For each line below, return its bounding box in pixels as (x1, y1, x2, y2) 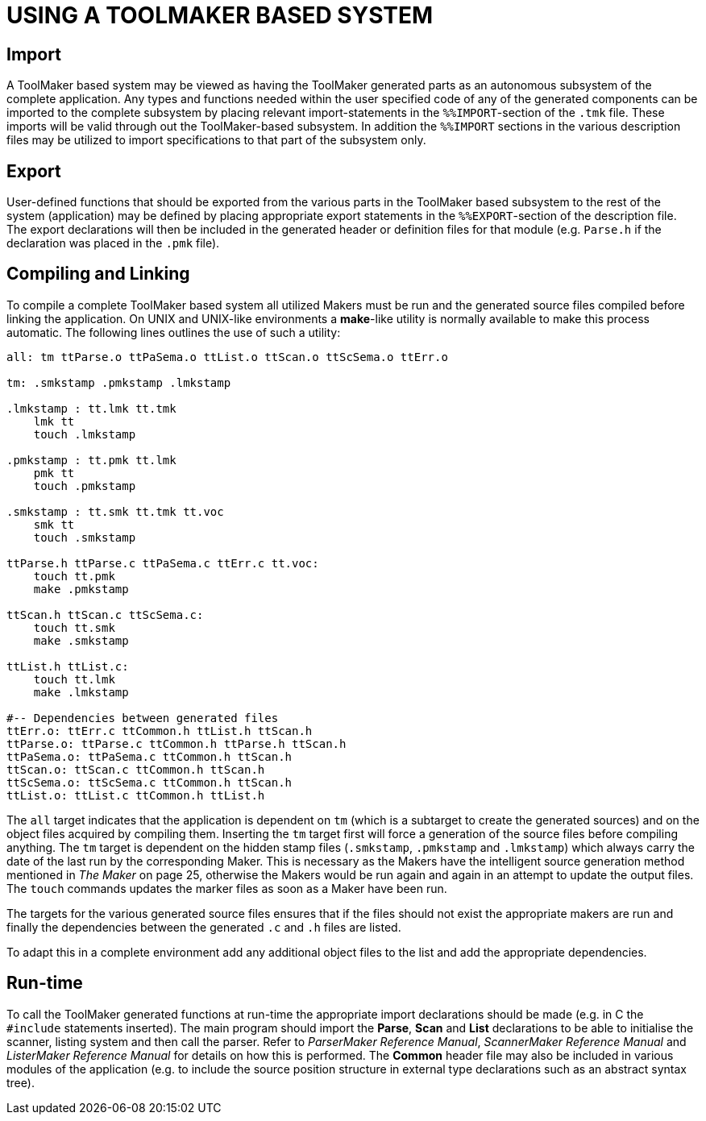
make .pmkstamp (33, 582, 129, 596)
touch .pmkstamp (33, 479, 136, 492)
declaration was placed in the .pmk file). (6, 236, 220, 251)
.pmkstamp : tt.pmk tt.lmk (6, 453, 176, 467)
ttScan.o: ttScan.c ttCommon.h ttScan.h (6, 762, 265, 776)
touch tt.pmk (33, 569, 115, 583)
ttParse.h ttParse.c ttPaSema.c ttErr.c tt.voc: (6, 556, 319, 570)
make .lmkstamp (33, 685, 129, 699)
